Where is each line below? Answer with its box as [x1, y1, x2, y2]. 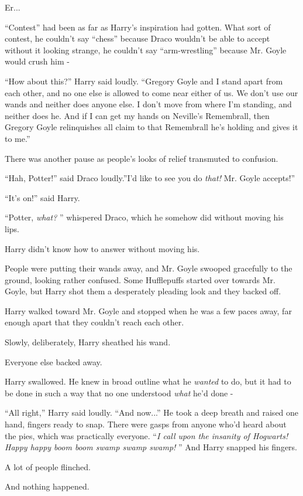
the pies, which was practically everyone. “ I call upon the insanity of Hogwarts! [5, 429, 288, 441]
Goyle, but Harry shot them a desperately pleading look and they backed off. [5, 285, 281, 297]
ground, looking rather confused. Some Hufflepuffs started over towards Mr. [5, 273, 276, 286]
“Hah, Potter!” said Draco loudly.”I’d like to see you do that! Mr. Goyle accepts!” [5, 172, 295, 184]
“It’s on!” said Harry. [5, 191, 80, 203]
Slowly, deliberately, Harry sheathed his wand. [5, 336, 171, 348]
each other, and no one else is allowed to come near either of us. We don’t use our [5, 86, 298, 98]
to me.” [5, 132, 30, 144]
